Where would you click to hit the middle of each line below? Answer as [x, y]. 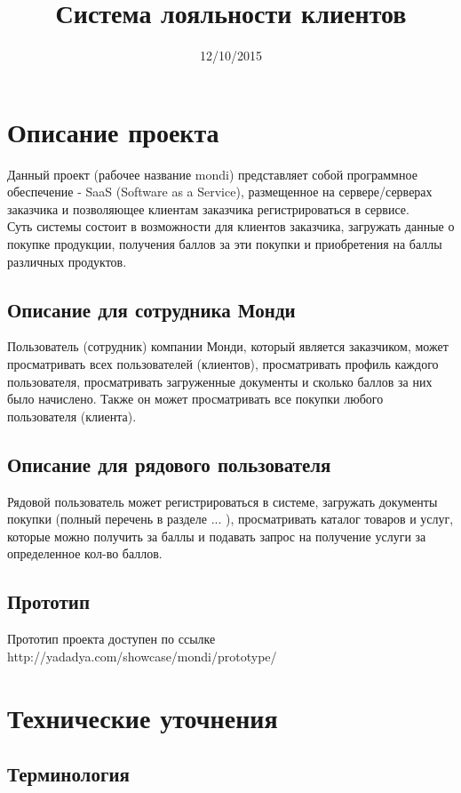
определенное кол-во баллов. [85, 553]
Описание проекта [113, 131]
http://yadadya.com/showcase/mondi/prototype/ [142, 656]
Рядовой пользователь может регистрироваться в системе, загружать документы [223, 501]
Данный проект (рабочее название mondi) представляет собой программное [212, 174]
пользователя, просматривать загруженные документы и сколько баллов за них [220, 381]
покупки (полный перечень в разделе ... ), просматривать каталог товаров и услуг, [230, 519]
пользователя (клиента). [72, 416]
